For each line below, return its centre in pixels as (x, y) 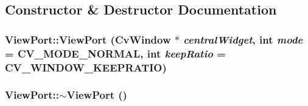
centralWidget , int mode (243, 39)
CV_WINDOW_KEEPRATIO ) (86, 67)
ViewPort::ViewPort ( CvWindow (88, 39)
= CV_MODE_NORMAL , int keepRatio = (115, 53)
